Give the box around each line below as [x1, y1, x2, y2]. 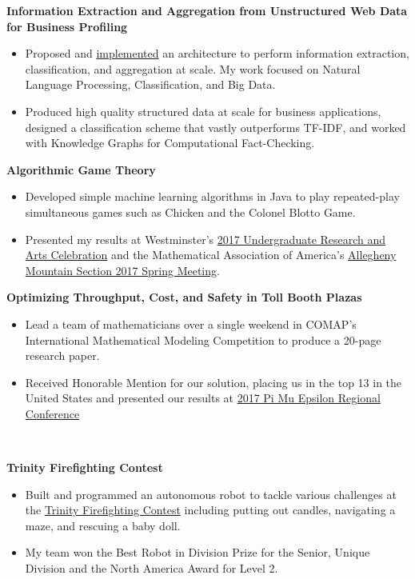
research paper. [25, 347, 100, 364]
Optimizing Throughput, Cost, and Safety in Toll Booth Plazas [6, 289, 362, 305]
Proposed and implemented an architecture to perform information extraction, [25, 45, 409, 62]
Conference [25, 405, 80, 421]
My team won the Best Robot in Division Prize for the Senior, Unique [25, 544, 370, 561]
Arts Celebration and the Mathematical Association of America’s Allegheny [25, 246, 397, 263]
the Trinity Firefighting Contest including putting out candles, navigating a [25, 501, 396, 518]
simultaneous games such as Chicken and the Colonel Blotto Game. [25, 203, 356, 220]
